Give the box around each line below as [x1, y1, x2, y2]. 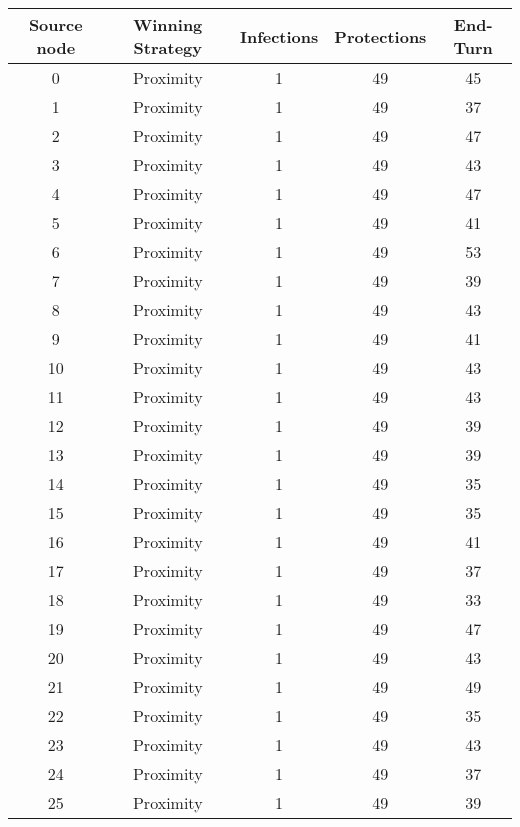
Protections [334, 24, 427, 48]
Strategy [133, 36, 202, 59]
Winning [133, 13, 203, 36]
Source [28, 13, 83, 36]
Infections [239, 24, 319, 48]
